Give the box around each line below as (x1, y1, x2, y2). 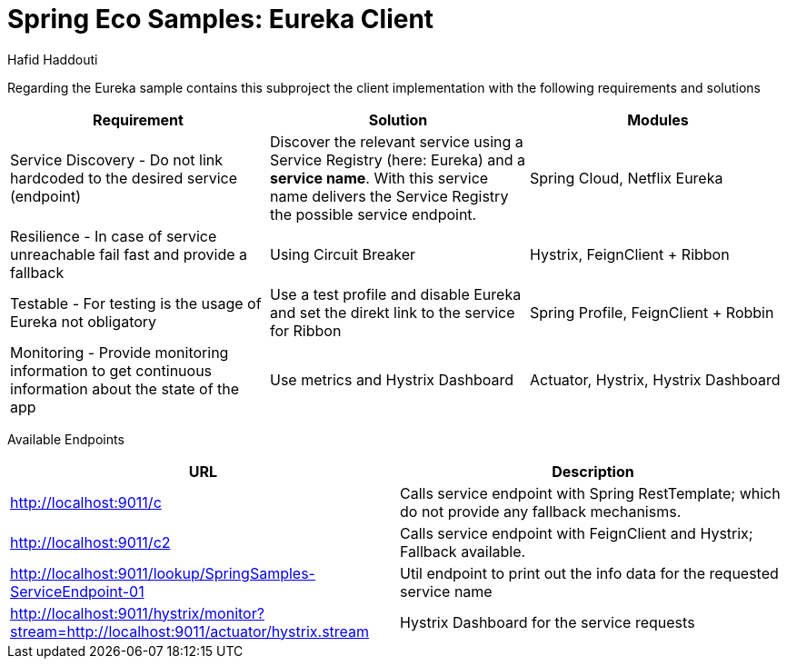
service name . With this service (269, 168, 489, 187)
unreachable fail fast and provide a (10, 244, 248, 263)
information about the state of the (10, 379, 240, 398)
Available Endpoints (7, 431, 125, 447)
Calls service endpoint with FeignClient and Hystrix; (400, 523, 753, 542)
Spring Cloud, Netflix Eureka (529, 168, 723, 187)
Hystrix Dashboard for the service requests (400, 612, 695, 631)
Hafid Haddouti (7, 51, 98, 67)
